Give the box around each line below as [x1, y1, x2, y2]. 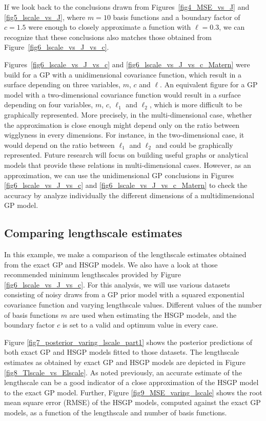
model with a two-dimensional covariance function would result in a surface [4, 89, 241, 100]
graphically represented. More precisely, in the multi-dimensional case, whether [4, 109, 252, 120]
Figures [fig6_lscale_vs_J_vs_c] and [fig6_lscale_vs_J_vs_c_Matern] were [4, 59, 250, 69]
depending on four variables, [4, 99, 93, 110]
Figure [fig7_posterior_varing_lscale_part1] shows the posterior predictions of [4, 336, 253, 347]
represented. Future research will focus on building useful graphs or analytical [4, 149, 249, 160]
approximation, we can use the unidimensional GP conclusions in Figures [4, 169, 234, 180]
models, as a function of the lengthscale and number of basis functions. [4, 407, 227, 417]
